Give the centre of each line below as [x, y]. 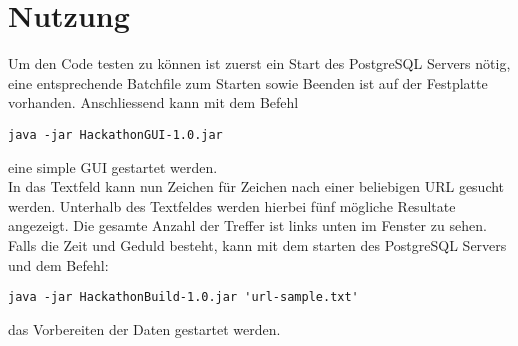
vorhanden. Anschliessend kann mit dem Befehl [153, 102]
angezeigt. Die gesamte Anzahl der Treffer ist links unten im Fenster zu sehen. [247, 225]
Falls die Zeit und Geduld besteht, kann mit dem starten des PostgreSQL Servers [257, 244]
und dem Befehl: [58, 264]
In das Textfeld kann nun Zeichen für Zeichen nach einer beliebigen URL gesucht [256, 186]
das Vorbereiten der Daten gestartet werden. [144, 328]
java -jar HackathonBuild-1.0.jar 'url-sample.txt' [183, 297]
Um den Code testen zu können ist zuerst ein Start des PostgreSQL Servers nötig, [259, 63]
